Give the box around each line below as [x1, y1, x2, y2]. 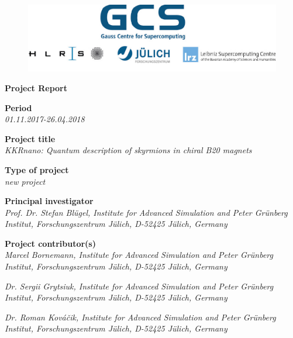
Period [5, 101, 32, 113]
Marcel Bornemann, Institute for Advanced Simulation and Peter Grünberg [5, 249, 273, 261]
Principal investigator [5, 195, 94, 207]
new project [5, 175, 46, 187]
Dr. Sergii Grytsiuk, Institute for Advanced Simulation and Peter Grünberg [5, 280, 274, 292]
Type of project [5, 163, 69, 175]
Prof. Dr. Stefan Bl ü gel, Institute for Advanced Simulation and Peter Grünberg [5, 206, 288, 218]
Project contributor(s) [5, 237, 96, 249]
